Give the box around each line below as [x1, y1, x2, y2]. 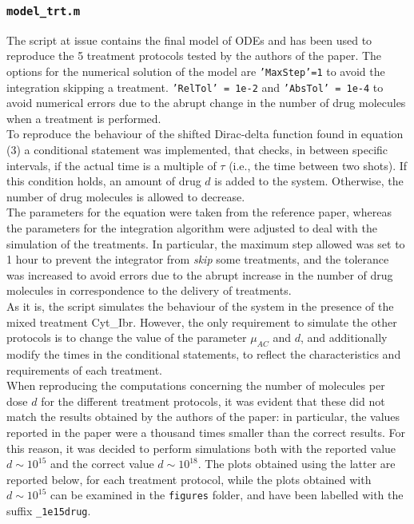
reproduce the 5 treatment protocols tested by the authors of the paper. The [6, 47, 382, 64]
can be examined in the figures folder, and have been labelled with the [50, 486, 404, 503]
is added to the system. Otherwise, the [214, 173, 404, 189]
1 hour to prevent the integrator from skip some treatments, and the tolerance [6, 251, 389, 268]
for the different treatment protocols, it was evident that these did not [41, 392, 385, 409]
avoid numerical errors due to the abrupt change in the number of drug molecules [6, 94, 406, 111]
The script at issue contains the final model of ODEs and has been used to [6, 31, 372, 48]
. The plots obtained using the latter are [197, 455, 396, 472]
